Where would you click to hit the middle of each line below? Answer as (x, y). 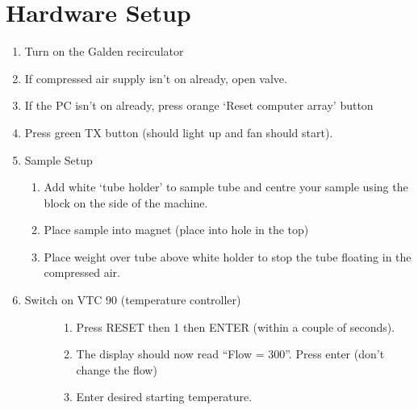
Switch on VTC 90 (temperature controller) (133, 300)
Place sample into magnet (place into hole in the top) (176, 230)
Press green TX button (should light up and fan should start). (179, 132)
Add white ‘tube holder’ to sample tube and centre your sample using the (226, 187)
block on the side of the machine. (126, 202)
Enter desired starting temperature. (164, 397)
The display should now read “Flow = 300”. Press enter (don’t (230, 354)
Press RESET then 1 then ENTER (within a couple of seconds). (236, 326)
